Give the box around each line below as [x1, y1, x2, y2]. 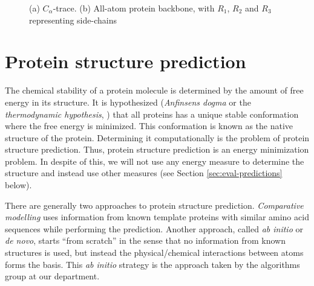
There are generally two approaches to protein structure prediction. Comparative [5, 199, 304, 211]
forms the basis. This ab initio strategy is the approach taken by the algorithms [5, 258, 300, 270]
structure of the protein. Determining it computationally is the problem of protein [5, 131, 310, 144]
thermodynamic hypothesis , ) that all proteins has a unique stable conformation [5, 107, 299, 120]
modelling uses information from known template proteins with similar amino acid [5, 211, 309, 223]
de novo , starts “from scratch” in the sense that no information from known [5, 234, 286, 247]
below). [5, 179, 32, 191]
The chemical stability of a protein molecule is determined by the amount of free [5, 84, 304, 97]
